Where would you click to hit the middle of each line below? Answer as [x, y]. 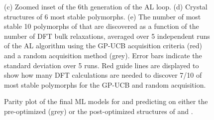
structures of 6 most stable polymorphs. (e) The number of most [103, 16]
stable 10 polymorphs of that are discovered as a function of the [102, 26]
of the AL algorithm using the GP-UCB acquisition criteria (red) [103, 46]
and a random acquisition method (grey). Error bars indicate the [103, 55]
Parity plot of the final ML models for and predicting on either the [106, 101]
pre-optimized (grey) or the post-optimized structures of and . [99, 111]
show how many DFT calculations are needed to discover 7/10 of [103, 75]
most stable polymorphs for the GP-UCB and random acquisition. [105, 84]
